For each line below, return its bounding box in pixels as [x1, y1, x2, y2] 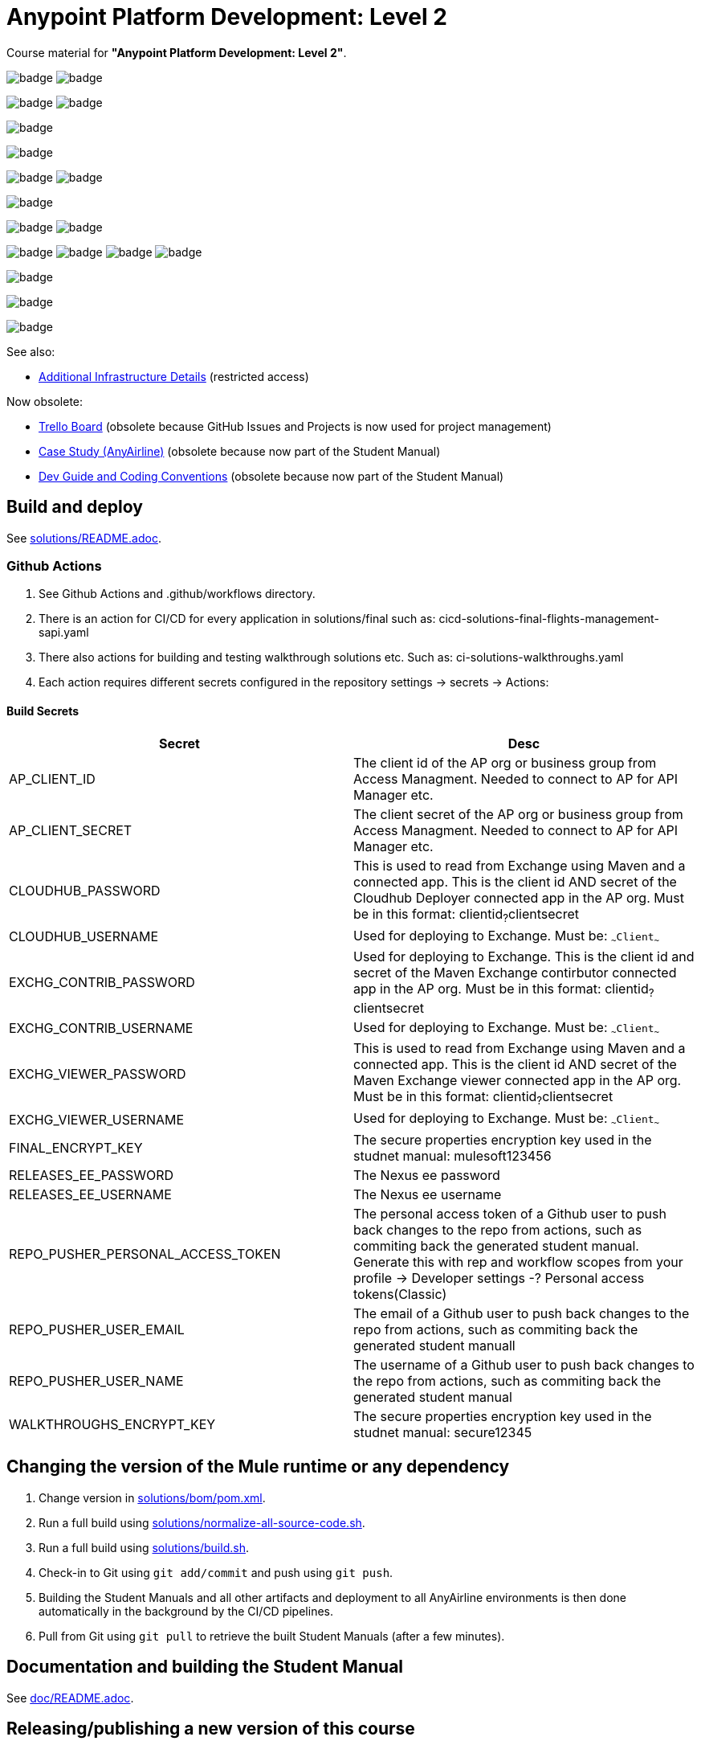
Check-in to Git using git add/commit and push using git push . [39, 1565, 393, 1579]
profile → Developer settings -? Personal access [353, 1269, 645, 1286]
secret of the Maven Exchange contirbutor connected [353, 965, 677, 981]
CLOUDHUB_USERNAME [9, 928, 159, 945]
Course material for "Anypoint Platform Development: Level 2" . [6, 45, 347, 59]
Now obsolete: [6, 394, 84, 408]
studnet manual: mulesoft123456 [353, 1147, 552, 1164]
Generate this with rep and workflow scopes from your [353, 1253, 683, 1270]
